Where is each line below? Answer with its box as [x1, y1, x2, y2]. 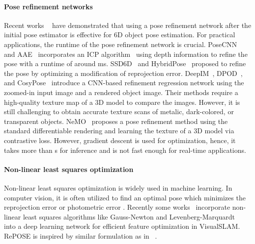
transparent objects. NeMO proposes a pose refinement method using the [4, 116, 228, 126]
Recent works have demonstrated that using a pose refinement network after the [4, 20, 252, 30]
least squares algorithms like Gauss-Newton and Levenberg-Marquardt [23, 211, 235, 221]
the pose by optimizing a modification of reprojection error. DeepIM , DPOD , [4, 68, 243, 78]
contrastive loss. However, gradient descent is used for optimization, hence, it [4, 135, 236, 145]
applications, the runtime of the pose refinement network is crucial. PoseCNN [4, 39, 237, 49]
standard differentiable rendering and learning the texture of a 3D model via [4, 125, 234, 136]
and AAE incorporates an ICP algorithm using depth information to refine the [4, 49, 248, 59]
